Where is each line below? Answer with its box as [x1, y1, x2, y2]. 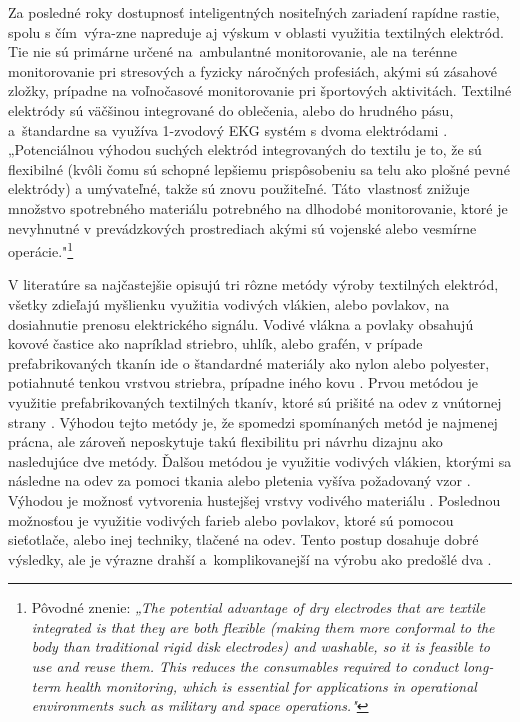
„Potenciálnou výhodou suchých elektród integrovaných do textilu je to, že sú [8, 139, 482, 160]
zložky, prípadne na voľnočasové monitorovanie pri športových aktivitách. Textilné [8, 80, 512, 101]
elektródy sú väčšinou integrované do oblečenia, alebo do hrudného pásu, [8, 99, 454, 120]
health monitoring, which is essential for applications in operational [65, 675, 477, 696]
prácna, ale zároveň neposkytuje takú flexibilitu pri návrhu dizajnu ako [8, 431, 443, 452]
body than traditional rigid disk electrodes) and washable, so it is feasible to [31, 636, 491, 657]
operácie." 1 [8, 238, 74, 261]
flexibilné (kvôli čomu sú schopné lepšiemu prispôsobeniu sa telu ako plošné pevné [8, 158, 510, 179]
